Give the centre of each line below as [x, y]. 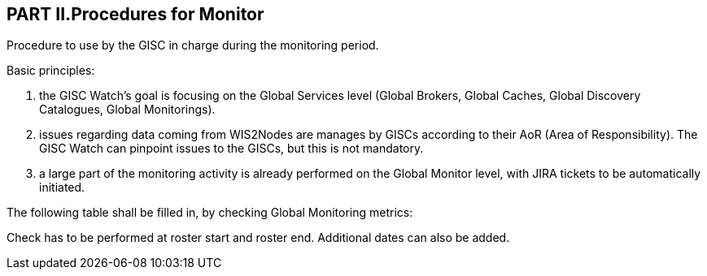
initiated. [62, 188]
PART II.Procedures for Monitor [135, 14]
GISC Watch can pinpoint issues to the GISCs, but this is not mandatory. [231, 149]
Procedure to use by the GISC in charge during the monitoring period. [193, 45]
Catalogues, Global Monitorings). [127, 110]
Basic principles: [51, 71]
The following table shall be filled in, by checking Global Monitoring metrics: [210, 213]
